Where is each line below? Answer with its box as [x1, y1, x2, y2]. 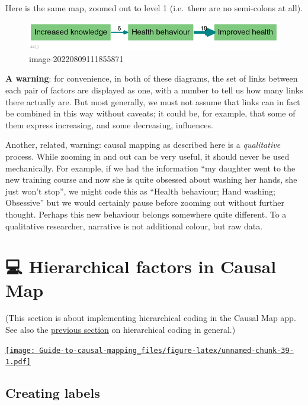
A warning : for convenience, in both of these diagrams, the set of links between [5, 72, 298, 85]
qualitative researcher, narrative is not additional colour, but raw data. [5, 219, 263, 232]
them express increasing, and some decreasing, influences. [5, 118, 213, 131]
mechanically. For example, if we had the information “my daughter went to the [5, 161, 296, 174]
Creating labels [5, 384, 100, 402]
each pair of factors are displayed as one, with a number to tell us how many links [5, 84, 303, 96]
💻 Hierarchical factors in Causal [5, 254, 277, 278]
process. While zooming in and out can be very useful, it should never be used [5, 150, 290, 163]
